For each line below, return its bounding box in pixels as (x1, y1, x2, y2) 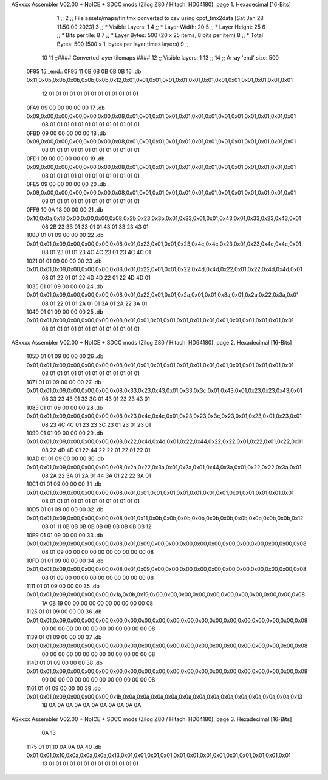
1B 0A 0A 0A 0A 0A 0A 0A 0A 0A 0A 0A (41, 702, 142, 709)
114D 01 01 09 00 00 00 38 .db (26, 659, 103, 666)
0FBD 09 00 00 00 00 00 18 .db (26, 129, 106, 137)
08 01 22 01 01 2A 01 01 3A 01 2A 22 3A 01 (41, 300, 148, 307)
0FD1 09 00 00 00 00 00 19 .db (26, 155, 105, 162)
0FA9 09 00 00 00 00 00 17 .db (26, 104, 106, 111)
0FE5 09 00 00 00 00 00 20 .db (26, 181, 106, 188)
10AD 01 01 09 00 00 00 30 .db (26, 455, 104, 462)
